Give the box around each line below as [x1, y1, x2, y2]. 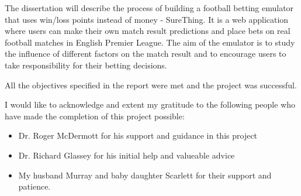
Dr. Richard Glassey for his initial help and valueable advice [18, 149, 235, 161]
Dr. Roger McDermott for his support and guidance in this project [18, 129, 258, 142]
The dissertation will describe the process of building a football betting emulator [5, 2, 294, 13]
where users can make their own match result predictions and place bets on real [5, 25, 290, 37]
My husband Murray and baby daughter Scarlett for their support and [18, 169, 272, 181]
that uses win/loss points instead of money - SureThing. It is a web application [5, 13, 289, 25]
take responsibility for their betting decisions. [5, 59, 167, 71]
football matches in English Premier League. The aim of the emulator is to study [5, 36, 295, 48]
